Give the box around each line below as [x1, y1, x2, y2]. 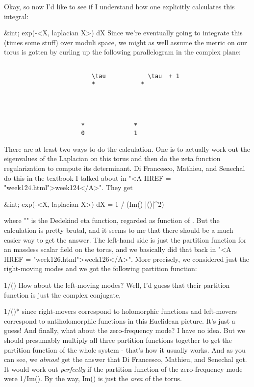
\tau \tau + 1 [91, 72, 179, 80]
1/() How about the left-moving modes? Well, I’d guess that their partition [4, 280, 230, 290]
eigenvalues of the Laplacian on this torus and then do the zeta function [4, 153, 221, 164]
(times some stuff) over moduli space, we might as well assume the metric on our [4, 37, 247, 47]
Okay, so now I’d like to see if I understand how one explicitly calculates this [4, 1, 235, 11]
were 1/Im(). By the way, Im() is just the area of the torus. [4, 373, 182, 384]
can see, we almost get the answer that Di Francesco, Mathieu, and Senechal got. [4, 354, 247, 364]
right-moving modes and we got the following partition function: [4, 263, 197, 274]
